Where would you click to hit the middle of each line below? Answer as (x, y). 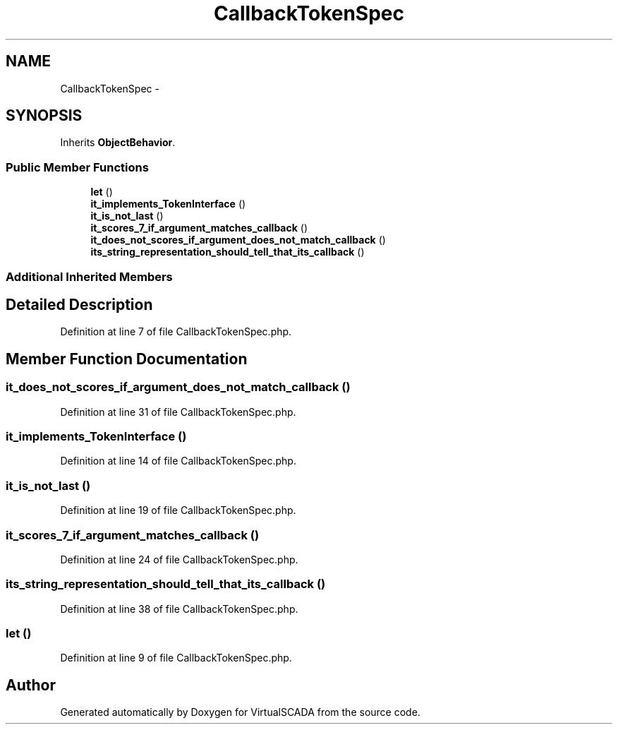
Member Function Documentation (127, 359)
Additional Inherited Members (89, 276)
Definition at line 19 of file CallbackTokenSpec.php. (178, 510)
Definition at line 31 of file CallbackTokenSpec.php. (178, 412)
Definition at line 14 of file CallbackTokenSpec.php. (178, 461)
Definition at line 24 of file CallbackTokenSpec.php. (179, 559)
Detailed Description (79, 304)
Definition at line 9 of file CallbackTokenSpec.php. (176, 658)
